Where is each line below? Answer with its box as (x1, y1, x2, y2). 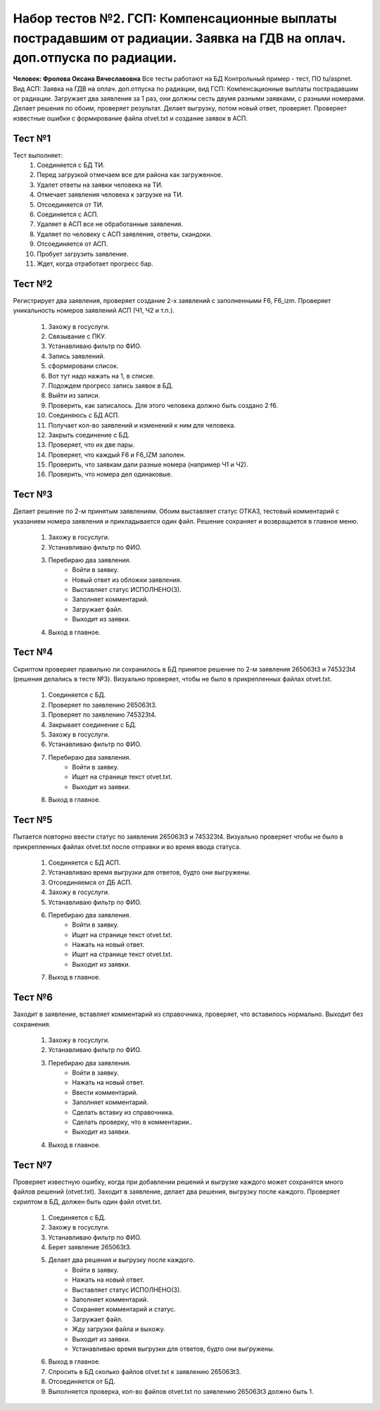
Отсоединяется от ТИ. (37, 200, 104, 209)
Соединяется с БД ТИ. (37, 161, 105, 169)
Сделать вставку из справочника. (72, 1108, 174, 1116)
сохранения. (13, 1020, 51, 1028)
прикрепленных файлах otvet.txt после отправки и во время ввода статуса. (13, 842, 241, 851)
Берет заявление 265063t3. (48, 1243, 132, 1251)
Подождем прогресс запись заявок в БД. (48, 381, 174, 390)
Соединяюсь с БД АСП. (48, 411, 120, 419)
